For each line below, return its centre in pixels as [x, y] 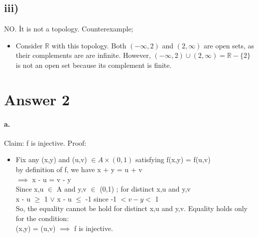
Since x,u [30, 189]
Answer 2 [37, 99]
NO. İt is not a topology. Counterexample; [69, 29]
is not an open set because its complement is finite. [94, 65]
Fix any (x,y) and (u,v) [51, 159]
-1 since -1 [101, 198]
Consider [29, 45]
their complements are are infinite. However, [83, 55]
